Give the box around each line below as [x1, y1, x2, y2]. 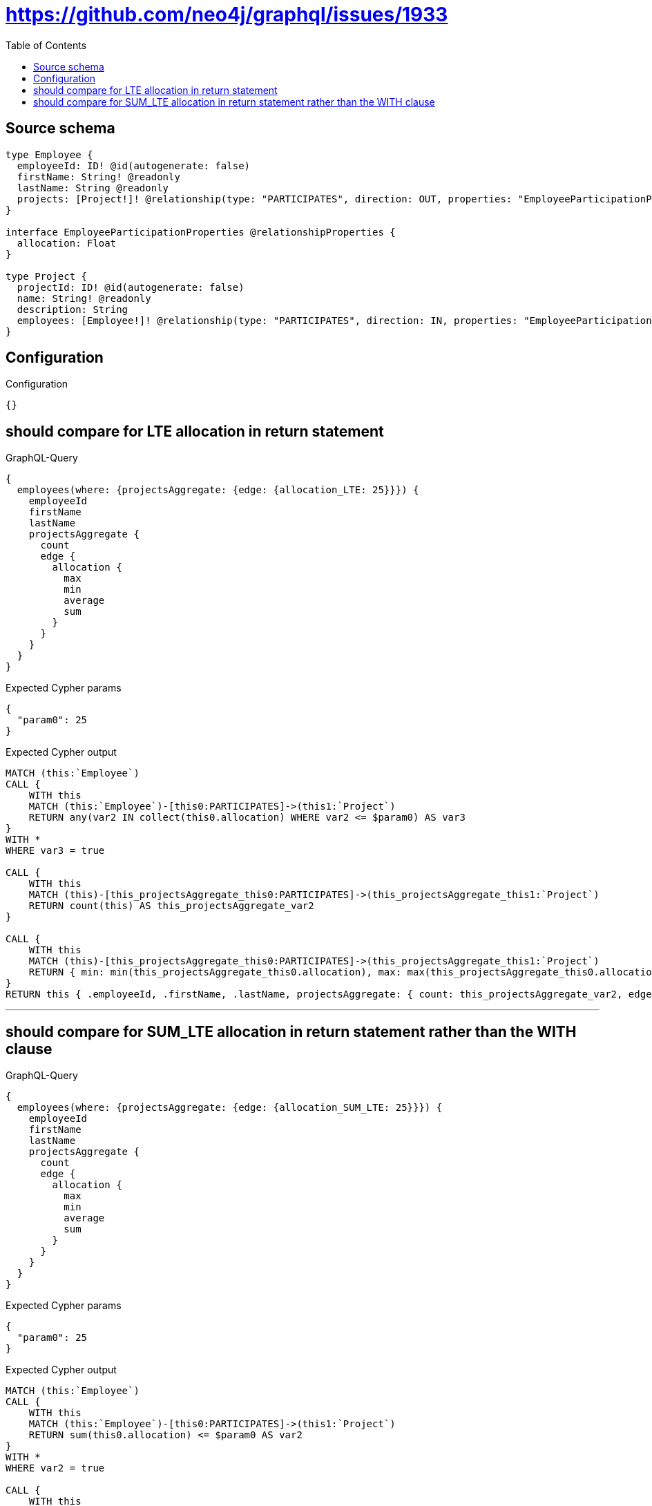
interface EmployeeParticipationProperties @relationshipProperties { [6, 226, 396, 238]
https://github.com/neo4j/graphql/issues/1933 [6, 3, 448, 26]
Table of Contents [6, 39, 87, 51]
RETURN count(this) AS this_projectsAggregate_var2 [28, 900, 314, 912]
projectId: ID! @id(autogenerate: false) [17, 281, 245, 293]
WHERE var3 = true [6, 845, 105, 857]
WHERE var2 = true [6, 1462, 105, 1474]
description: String [17, 303, 128, 315]
